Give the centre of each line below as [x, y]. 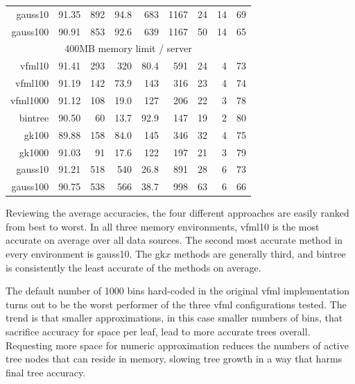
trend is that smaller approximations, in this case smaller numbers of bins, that [174, 318]
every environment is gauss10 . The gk [86, 254]
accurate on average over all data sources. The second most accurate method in [174, 240]
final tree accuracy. [46, 372]
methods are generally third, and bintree [260, 254]
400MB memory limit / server [128, 48]
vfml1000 [30, 100]
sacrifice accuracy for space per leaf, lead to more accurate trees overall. [158, 332]
